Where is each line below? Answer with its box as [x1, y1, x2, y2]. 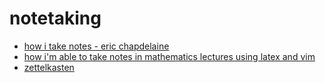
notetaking [9, 7, 102, 30]
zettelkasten [23, 61, 75, 73]
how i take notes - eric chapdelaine [23, 40, 170, 52]
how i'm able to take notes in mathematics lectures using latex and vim [23, 50, 316, 62]
